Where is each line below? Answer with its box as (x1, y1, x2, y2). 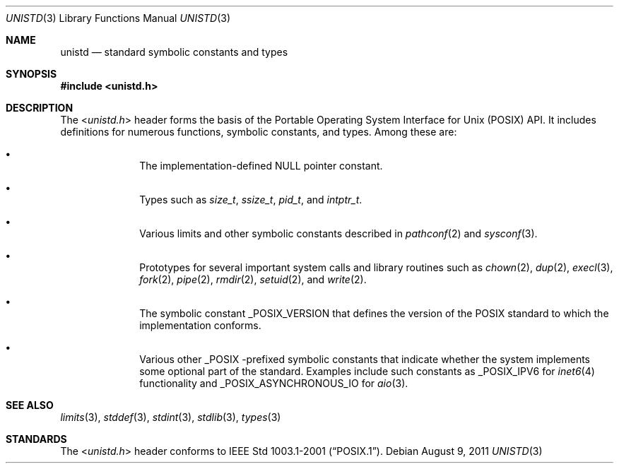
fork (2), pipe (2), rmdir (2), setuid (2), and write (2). (139, 273, 367, 285)
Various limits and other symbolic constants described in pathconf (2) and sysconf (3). (139, 227, 538, 239)
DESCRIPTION (6, 102, 73, 114)
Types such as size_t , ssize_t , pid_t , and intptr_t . (139, 194, 362, 206)
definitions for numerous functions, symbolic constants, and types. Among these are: (60, 126, 457, 138)
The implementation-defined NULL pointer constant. (139, 160, 383, 172)
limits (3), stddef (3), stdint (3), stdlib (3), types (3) (60, 411, 281, 423)
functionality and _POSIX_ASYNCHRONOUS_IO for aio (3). (139, 377, 408, 389)
